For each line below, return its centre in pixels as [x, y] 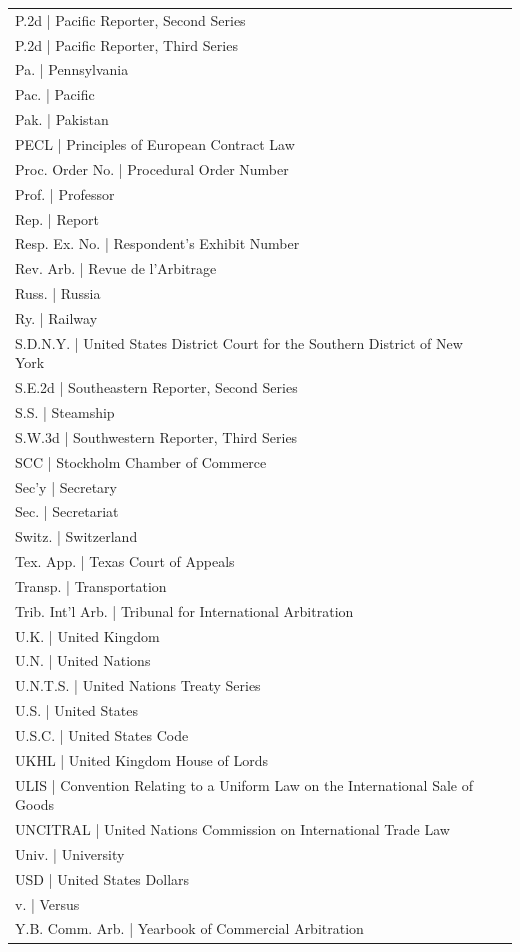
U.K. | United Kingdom [87, 635]
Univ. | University [70, 853]
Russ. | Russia [58, 293]
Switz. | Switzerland [76, 536]
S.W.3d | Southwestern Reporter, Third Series [156, 436]
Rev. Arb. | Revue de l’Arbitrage [116, 268]
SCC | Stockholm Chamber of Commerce [141, 461]
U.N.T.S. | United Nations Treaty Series [138, 685]
